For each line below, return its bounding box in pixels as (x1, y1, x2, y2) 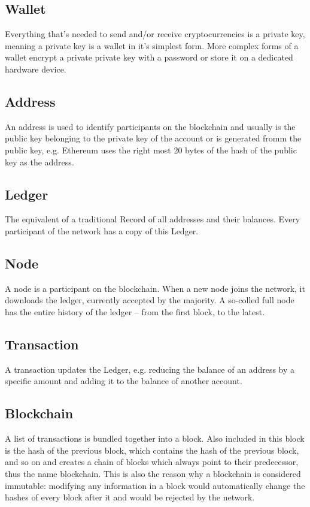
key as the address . (5, 155, 74, 168)
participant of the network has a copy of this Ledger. (5, 224, 199, 237)
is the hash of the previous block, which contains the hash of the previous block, (5, 443, 299, 456)
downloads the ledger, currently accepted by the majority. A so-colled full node (5, 294, 294, 306)
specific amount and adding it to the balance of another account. (5, 375, 242, 387)
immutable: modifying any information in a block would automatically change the (5, 479, 305, 491)
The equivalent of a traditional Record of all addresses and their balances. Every (5, 213, 300, 225)
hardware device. (5, 62, 66, 75)
